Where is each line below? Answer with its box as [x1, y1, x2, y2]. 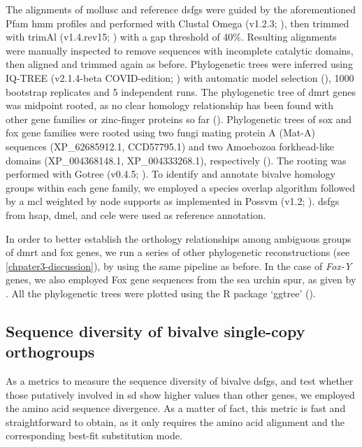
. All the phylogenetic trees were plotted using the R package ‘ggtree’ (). [6, 285, 316, 300]
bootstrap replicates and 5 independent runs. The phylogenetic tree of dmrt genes [6, 84, 356, 99]
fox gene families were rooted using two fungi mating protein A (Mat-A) [6, 125, 315, 140]
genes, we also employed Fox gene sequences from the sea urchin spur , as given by [6, 272, 356, 287]
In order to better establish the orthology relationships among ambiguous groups [6, 231, 352, 246]
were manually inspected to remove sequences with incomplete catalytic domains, [6, 43, 354, 57]
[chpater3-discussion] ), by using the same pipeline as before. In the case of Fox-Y [6, 258, 352, 273]
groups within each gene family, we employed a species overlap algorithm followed [6, 180, 356, 194]
